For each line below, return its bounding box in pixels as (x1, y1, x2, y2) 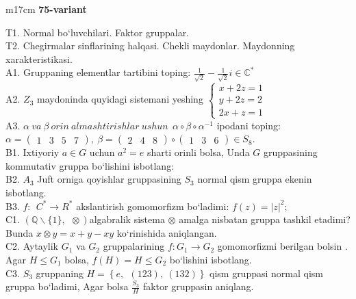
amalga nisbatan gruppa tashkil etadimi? (179, 212, 351, 226)
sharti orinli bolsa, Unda (147, 145, 250, 159)
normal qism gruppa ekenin (197, 172, 312, 186)
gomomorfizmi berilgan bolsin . (217, 239, 348, 253)
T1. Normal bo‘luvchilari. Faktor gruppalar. (5, 25, 190, 39)
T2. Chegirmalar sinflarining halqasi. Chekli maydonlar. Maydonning (5, 38, 295, 53)
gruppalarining (103, 239, 165, 253)
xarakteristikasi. (5, 51, 73, 66)
